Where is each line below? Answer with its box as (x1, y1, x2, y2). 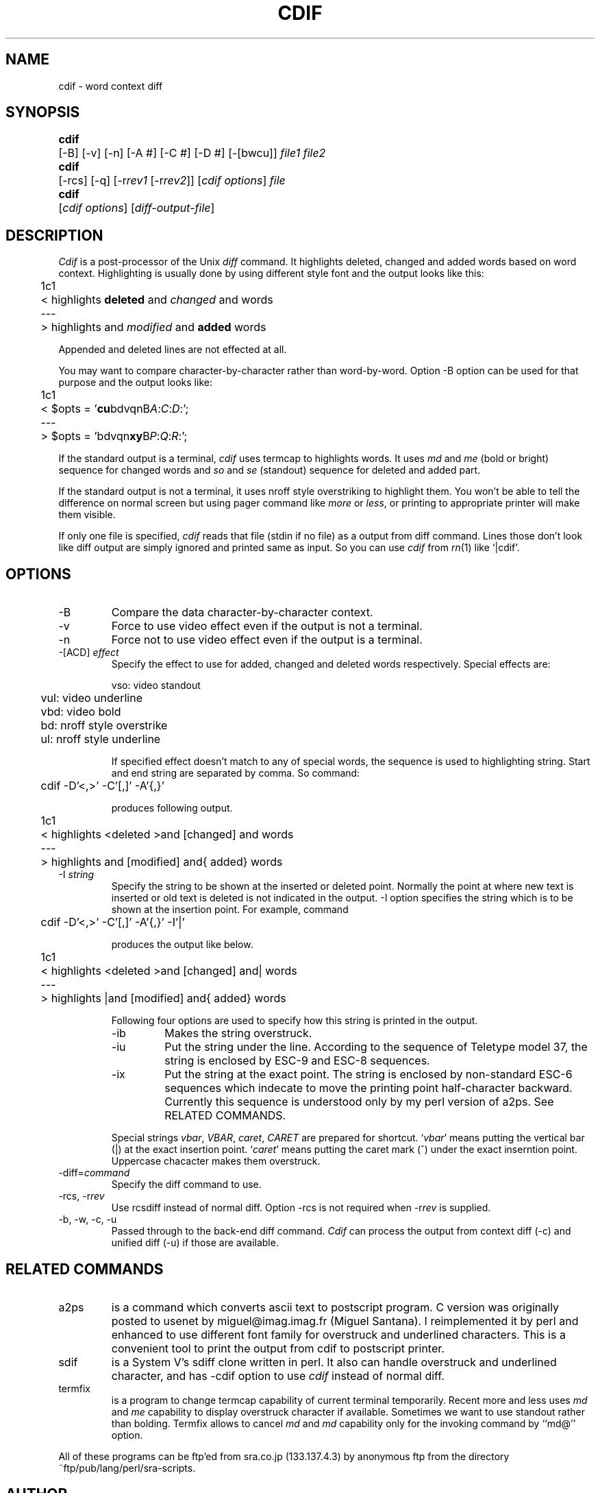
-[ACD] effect (58, 646, 119, 659)
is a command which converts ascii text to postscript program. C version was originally (111, 1300, 560, 1314)
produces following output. (111, 802, 233, 814)
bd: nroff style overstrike (40, 718, 168, 733)
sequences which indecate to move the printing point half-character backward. (164, 1081, 573, 1095)
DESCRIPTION (5, 226, 103, 244)
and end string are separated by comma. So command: (111, 767, 360, 779)
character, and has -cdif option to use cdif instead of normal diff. (111, 1368, 445, 1383)
